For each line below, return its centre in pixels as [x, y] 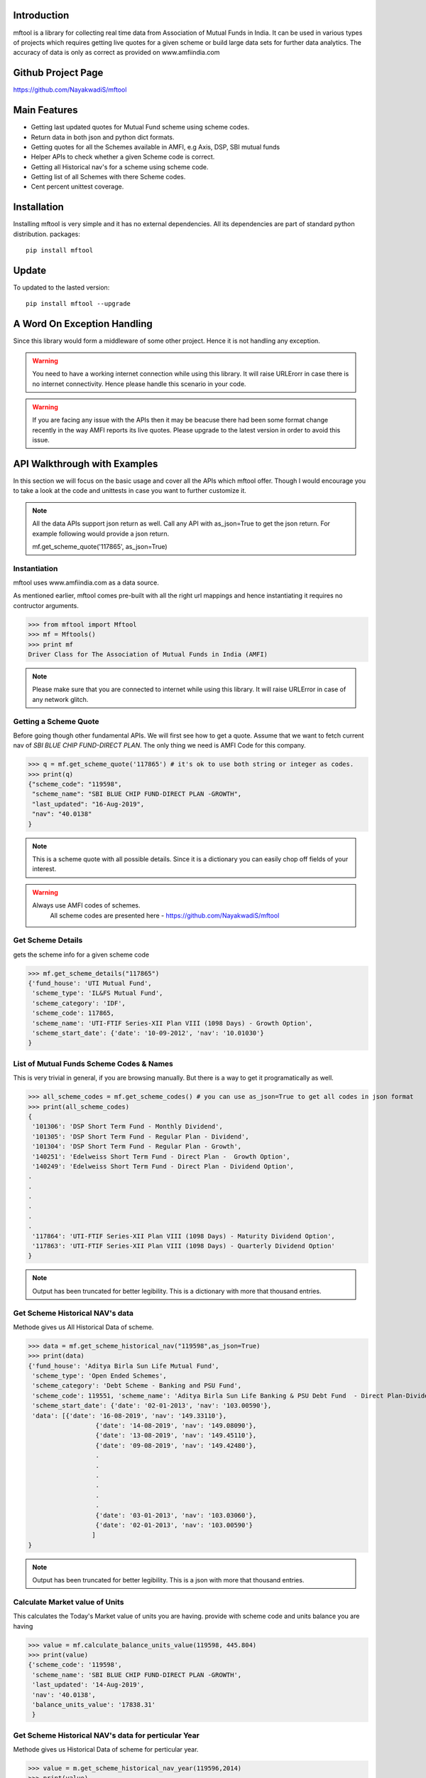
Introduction [41, 15]
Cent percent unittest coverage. [77, 187]
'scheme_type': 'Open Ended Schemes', [99, 1376]
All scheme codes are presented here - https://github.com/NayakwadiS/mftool [165, 915]
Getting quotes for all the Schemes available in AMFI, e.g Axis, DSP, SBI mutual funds [155, 147]
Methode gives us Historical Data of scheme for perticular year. [106, 1750]
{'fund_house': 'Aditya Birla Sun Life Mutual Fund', [124, 1366]
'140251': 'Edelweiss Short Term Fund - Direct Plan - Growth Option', [161, 1156]
